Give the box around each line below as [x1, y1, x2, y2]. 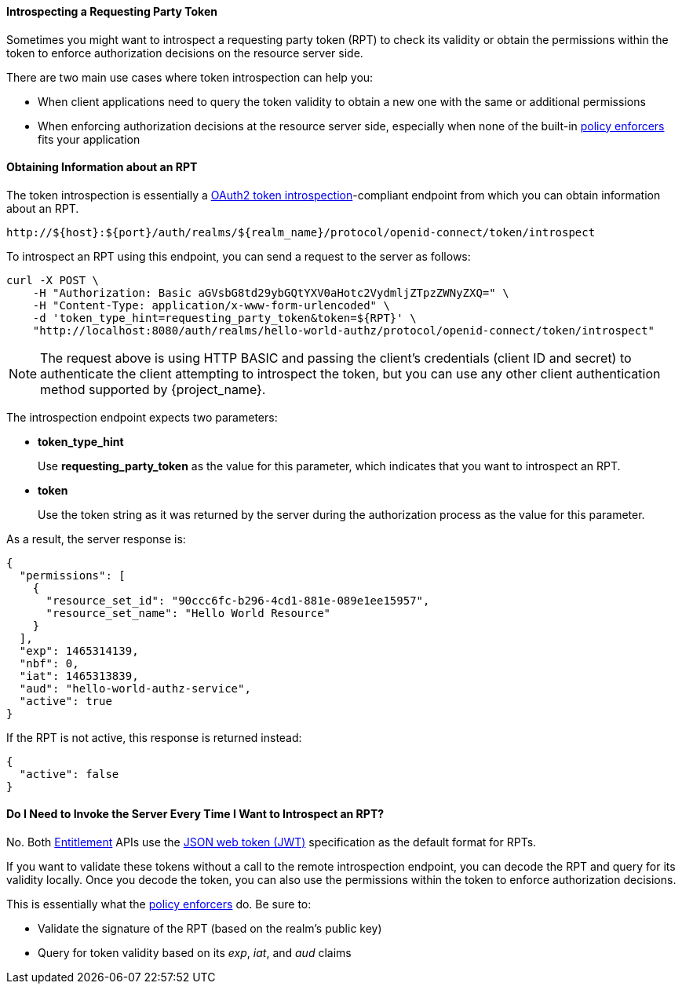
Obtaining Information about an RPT [6, 160, 198, 174]
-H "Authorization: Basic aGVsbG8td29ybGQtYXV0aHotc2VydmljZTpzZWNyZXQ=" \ [32, 286, 509, 299]
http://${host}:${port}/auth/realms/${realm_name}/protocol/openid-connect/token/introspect [6, 225, 596, 239]
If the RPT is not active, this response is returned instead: [6, 730, 302, 744]
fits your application [38, 132, 140, 146]
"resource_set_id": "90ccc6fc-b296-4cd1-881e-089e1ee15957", [46, 594, 430, 607]
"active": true [19, 694, 112, 707]
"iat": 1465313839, [19, 669, 139, 682]
